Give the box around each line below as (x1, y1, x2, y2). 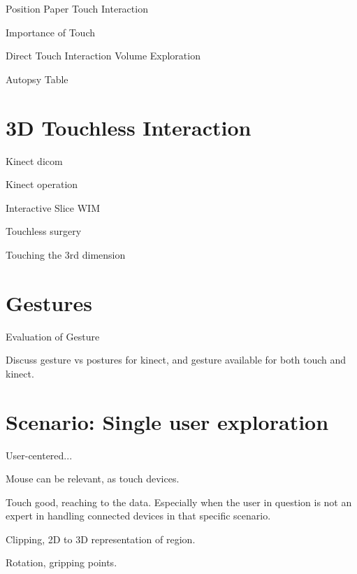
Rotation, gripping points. (6, 555, 117, 570)
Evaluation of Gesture (6, 329, 100, 343)
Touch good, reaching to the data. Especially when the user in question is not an (6, 494, 352, 509)
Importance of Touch (6, 24, 95, 39)
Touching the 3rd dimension (6, 247, 126, 261)
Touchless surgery (6, 224, 82, 238)
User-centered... (6, 447, 73, 462)
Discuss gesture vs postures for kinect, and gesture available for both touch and (6, 352, 347, 367)
